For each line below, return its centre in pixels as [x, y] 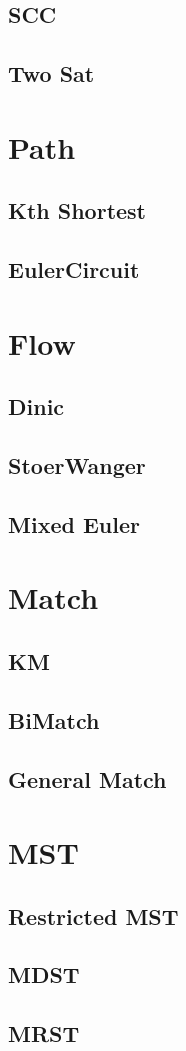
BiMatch [54, 719]
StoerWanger [77, 465]
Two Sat [51, 73]
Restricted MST [93, 915]
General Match [87, 778]
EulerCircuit [74, 269]
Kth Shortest [77, 210]
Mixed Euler [74, 523]
